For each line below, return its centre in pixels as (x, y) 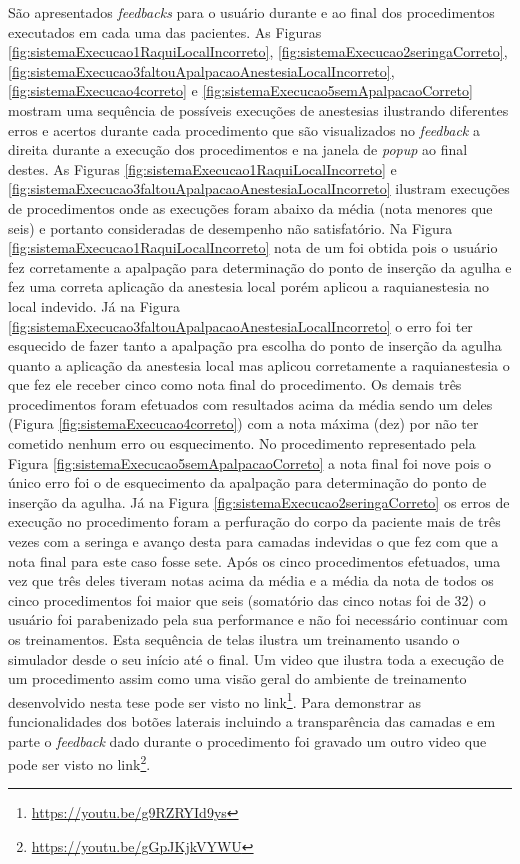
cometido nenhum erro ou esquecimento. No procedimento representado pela (242, 443)
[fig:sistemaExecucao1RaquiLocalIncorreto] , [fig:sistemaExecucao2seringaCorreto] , (258, 51)
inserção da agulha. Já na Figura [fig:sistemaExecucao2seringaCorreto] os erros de (259, 501)
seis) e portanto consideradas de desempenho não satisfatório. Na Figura (230, 227)
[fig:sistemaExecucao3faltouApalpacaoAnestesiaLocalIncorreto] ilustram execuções (259, 188)
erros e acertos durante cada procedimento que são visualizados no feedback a (244, 129)
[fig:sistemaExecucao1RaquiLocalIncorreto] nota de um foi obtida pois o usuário (253, 247)
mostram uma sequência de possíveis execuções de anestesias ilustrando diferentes (258, 109)
